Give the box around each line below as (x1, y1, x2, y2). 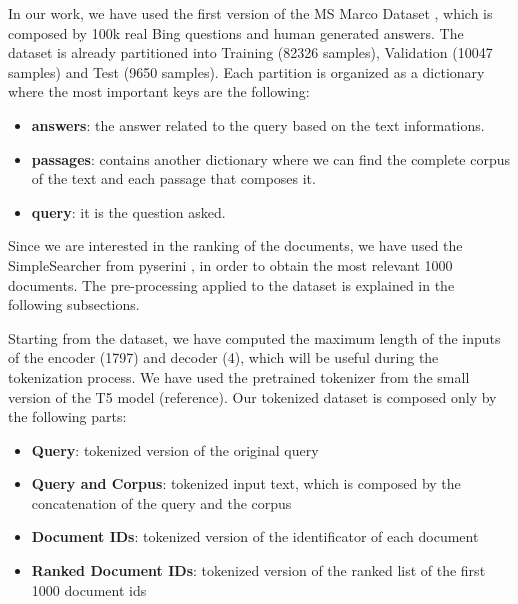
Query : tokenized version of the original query (31, 439, 319, 460)
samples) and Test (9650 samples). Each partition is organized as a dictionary (8, 61, 485, 82)
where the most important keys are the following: (8, 81, 310, 102)
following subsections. (8, 294, 140, 315)
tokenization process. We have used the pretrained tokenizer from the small (8, 366, 470, 387)
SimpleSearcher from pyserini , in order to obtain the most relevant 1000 (8, 254, 453, 275)
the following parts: (8, 406, 127, 427)
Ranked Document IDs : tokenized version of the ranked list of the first (31, 560, 486, 581)
